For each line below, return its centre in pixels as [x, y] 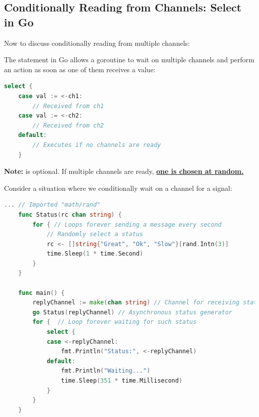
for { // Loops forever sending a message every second [127, 224]
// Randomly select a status [95, 234]
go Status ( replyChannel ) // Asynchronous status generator [132, 312]
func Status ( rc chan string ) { [70, 214]
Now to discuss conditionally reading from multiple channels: [97, 43]
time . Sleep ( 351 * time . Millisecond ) [122, 381]
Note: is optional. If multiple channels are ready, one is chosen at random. [124, 171]
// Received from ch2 [68, 125]
